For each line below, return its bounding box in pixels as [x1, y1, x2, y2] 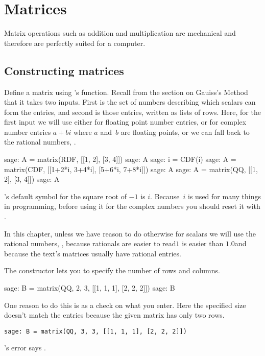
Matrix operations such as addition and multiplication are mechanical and [4, 28, 236, 38]
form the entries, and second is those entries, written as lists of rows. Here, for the [4, 106, 261, 117]
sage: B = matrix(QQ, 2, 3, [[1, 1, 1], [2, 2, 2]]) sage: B [4, 282, 175, 293]
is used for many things [188, 191, 261, 201]
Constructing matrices [4, 62, 124, 78]
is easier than [182, 238, 224, 249]
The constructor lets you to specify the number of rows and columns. [4, 265, 220, 276]
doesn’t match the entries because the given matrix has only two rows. [4, 310, 225, 320]
